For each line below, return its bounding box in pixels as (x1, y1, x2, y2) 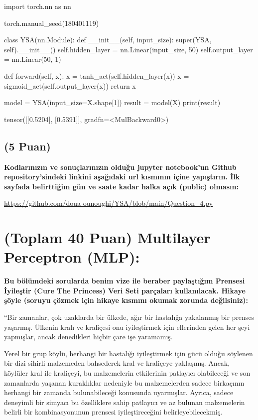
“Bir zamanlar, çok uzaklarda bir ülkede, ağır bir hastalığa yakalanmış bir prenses (4, 312, 255, 322)
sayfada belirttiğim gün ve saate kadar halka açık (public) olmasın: (4, 181, 239, 191)
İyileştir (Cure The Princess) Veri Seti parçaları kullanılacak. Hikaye (4, 285, 246, 295)
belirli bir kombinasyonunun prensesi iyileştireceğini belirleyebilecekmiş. (4, 407, 223, 417)
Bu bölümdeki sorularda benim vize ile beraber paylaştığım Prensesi (4, 276, 245, 286)
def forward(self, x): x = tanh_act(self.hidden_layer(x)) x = (4, 70, 189, 81)
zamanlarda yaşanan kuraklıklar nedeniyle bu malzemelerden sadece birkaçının (4, 377, 245, 388)
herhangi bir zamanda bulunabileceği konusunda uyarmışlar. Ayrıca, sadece (4, 387, 234, 398)
